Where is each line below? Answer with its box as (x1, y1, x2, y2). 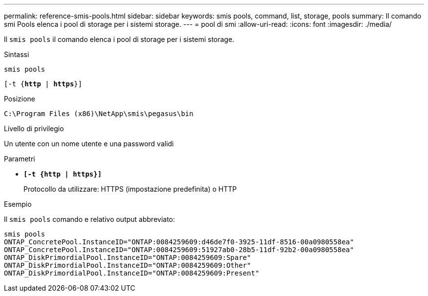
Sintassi (4, 50, 29, 59)
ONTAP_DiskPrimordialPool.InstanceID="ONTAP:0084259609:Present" (4, 269, 259, 277)
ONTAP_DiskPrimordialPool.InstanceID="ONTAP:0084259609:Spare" (4, 254, 251, 261)
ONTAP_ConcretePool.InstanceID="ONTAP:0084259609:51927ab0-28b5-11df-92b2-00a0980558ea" (4, 246, 354, 254)
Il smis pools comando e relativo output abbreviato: (4, 215, 175, 223)
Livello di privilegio (4, 124, 64, 133)
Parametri (4, 155, 35, 163)
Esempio (4, 200, 32, 208)
